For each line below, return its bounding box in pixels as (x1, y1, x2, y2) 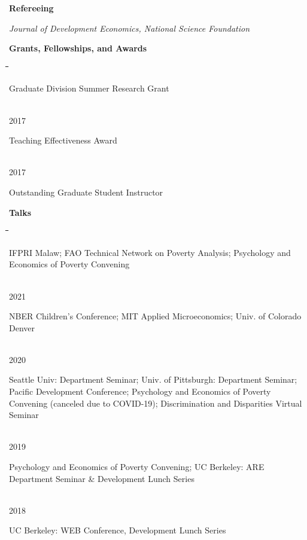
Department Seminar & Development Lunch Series (9, 472, 194, 484)
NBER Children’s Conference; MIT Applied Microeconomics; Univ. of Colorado (9, 310, 302, 322)
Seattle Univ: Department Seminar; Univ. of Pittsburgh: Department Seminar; (9, 373, 297, 386)
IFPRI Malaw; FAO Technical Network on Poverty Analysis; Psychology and (9, 246, 291, 258)
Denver (9, 321, 35, 334)
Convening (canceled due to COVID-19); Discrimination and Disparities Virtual (9, 396, 302, 409)
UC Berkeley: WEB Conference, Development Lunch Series (9, 524, 226, 536)
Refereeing (9, 2, 54, 14)
